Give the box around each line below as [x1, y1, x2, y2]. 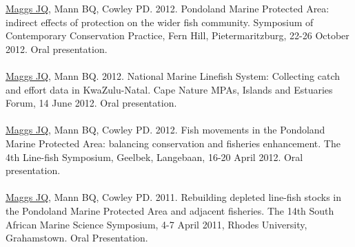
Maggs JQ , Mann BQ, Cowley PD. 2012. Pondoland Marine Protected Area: [6, 1, 329, 15]
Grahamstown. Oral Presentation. [6, 230, 148, 245]
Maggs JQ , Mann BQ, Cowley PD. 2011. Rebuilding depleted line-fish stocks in [6, 190, 342, 204]
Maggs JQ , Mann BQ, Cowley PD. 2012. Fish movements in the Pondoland [6, 122, 325, 137]
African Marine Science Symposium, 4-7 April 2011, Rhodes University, [6, 217, 307, 231]
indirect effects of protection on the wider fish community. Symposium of [6, 14, 314, 29]
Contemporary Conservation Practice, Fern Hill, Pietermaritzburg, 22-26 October [6, 28, 349, 43]
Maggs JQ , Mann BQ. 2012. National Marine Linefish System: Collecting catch [6, 68, 341, 83]
